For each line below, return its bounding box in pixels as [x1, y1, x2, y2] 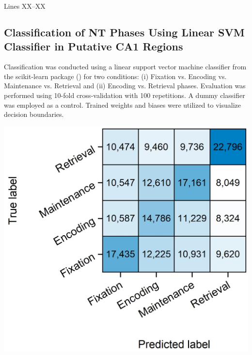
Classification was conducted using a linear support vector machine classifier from [4, 62, 247, 72]
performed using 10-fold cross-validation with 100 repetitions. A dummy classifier [4, 90, 245, 100]
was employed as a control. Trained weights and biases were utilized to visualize [4, 99, 241, 110]
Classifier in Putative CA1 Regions [4, 39, 183, 54]
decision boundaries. [4, 109, 64, 119]
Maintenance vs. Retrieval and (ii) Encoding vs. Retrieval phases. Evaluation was [4, 81, 246, 91]
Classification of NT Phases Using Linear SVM [4, 24, 245, 39]
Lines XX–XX [4, 1, 46, 11]
